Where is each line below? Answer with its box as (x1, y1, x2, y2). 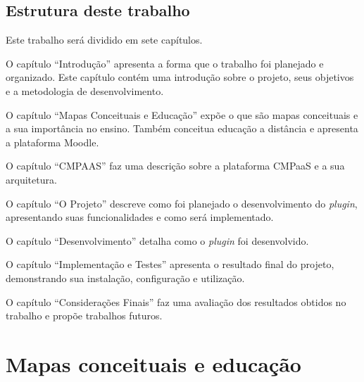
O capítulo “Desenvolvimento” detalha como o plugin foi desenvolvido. (6, 233, 309, 248)
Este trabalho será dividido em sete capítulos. (6, 32, 203, 47)
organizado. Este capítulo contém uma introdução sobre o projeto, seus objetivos (6, 70, 354, 84)
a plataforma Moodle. (6, 134, 99, 149)
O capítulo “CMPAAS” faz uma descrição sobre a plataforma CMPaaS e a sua (6, 158, 345, 173)
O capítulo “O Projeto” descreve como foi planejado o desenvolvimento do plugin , (6, 196, 358, 210)
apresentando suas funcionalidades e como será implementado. (6, 210, 274, 224)
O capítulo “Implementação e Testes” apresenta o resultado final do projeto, (6, 257, 334, 272)
